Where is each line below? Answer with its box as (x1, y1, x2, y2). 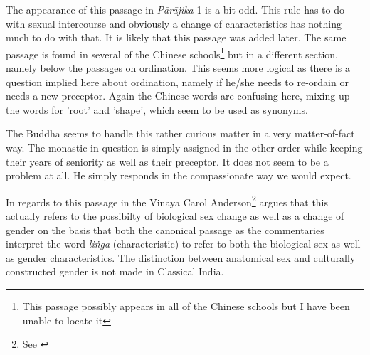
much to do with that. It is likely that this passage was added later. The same (6, 30, 347, 45)
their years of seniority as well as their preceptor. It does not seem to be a (6, 154, 329, 169)
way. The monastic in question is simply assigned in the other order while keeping (6, 140, 363, 154)
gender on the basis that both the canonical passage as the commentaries (6, 222, 324, 237)
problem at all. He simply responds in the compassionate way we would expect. (6, 168, 351, 183)
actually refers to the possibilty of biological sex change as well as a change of (6, 208, 344, 223)
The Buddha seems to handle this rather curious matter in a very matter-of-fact (6, 126, 355, 141)
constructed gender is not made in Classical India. (6, 264, 224, 279)
